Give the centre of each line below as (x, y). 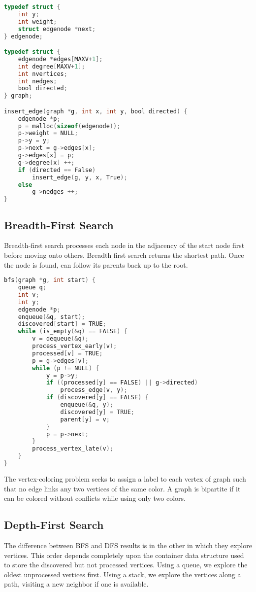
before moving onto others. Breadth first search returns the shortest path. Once (124, 255)
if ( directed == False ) (57, 170)
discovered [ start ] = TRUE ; (62, 324)
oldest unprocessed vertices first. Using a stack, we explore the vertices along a (123, 574)
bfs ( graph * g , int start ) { (50, 280)
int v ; (29, 295)
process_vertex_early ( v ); (75, 346)
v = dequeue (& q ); (60, 339)
